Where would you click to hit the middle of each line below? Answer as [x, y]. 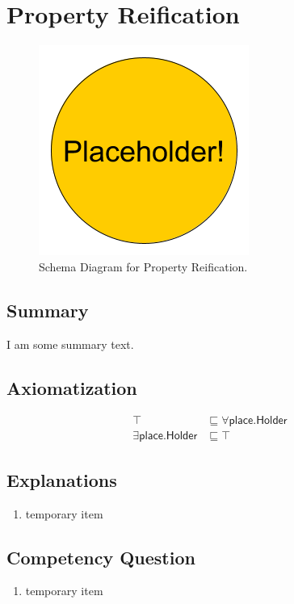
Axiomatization [72, 387]
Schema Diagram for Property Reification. [143, 266]
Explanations [62, 479]
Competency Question [101, 557]
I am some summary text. [70, 344]
